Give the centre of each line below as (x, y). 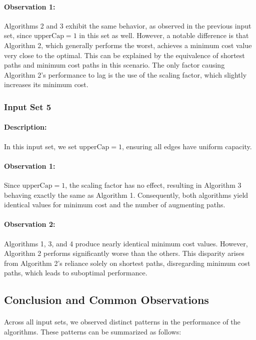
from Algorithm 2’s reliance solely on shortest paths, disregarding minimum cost (127, 263)
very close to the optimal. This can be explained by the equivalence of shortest (124, 55)
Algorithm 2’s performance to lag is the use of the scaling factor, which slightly (125, 74)
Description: (25, 127)
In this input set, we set (40, 146)
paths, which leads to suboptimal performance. (76, 273)
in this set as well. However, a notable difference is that (164, 35)
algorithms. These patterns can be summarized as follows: (93, 331)
